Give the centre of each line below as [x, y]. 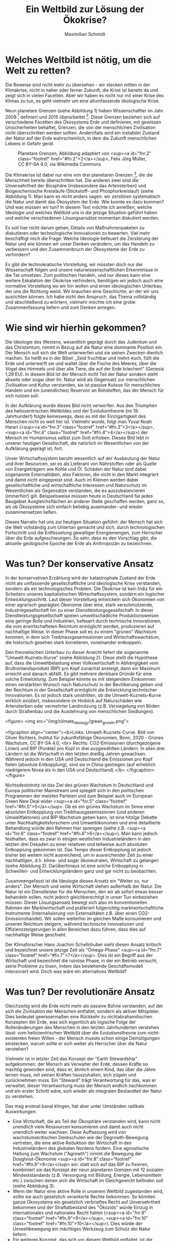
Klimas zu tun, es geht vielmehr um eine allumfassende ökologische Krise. [83, 101]
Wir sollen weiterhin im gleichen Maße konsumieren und [103, 918]
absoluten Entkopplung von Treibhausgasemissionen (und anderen [75, 812]
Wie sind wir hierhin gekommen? [76, 328]
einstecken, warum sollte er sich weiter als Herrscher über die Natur [76, 1043]
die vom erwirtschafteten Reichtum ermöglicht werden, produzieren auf [80, 626]
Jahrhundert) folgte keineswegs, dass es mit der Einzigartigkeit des [76, 416]
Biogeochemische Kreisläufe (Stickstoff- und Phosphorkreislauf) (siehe [79, 191]
